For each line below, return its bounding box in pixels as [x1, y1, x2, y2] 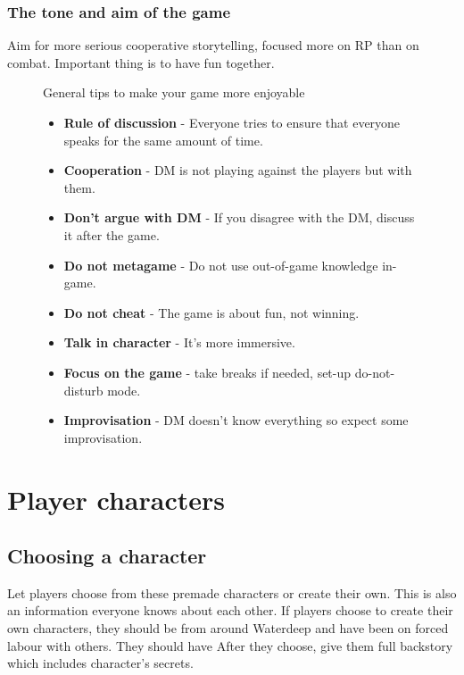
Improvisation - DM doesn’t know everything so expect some [63, 411, 409, 429]
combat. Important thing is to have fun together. [7, 53, 275, 71]
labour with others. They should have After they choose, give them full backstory [7, 636, 453, 654]
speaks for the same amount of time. [63, 130, 263, 149]
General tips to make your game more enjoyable [43, 83, 305, 102]
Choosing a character [7, 542, 207, 570]
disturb [63, 380, 104, 399]
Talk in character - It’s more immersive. [63, 333, 295, 352]
